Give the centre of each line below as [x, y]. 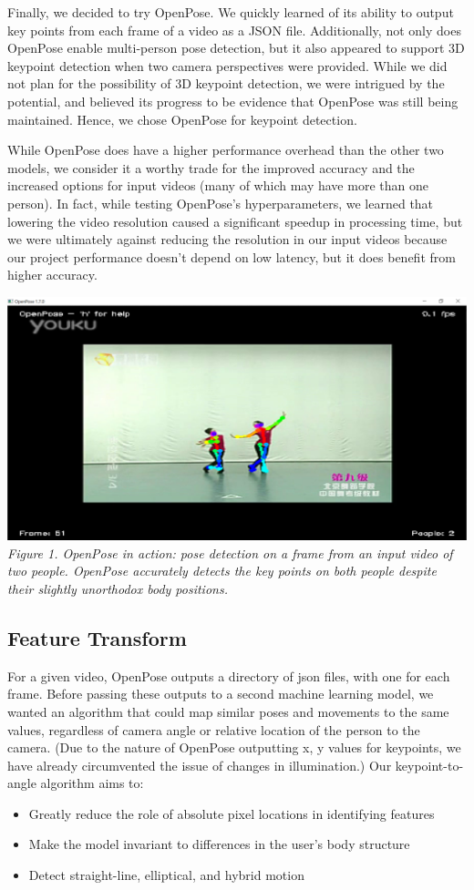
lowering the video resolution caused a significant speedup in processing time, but [235, 221]
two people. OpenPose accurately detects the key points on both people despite [222, 571]
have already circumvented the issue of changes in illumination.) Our [200, 765]
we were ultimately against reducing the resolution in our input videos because [227, 239]
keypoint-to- [429, 765]
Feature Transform [97, 637]
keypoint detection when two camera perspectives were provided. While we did [227, 65]
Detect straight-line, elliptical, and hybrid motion [166, 875]
